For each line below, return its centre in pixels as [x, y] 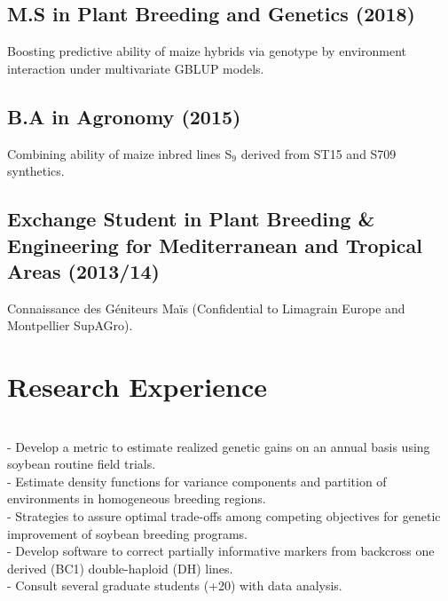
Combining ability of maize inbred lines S [120, 153]
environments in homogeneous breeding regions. [137, 498]
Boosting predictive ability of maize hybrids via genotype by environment [207, 51]
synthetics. [36, 171]
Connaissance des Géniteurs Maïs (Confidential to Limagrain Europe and [206, 308]
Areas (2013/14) [83, 270]
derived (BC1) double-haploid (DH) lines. [120, 568]
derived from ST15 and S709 [318, 153]
